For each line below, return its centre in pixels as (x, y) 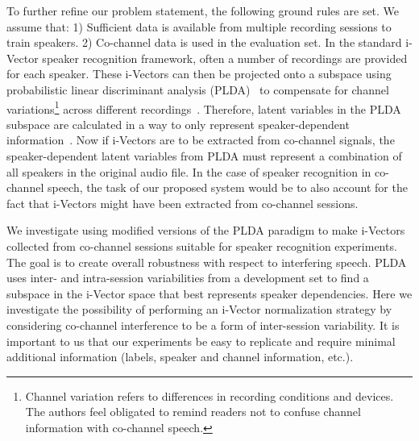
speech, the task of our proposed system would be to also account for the (227, 187)
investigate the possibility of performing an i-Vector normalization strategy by (199, 309)
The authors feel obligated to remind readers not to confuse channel (193, 412)
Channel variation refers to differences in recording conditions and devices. (209, 395)
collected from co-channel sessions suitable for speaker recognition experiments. (202, 245)
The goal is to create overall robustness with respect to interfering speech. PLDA (207, 262)
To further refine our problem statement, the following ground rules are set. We (203, 10)
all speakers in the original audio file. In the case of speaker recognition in (189, 171)
